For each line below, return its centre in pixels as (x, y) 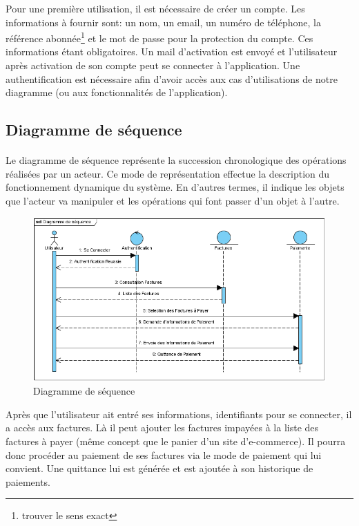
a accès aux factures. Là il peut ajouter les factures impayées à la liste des (162, 428)
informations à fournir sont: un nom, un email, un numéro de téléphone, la (163, 22)
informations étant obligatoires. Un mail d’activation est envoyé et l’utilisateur (172, 51)
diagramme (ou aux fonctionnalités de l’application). (117, 92)
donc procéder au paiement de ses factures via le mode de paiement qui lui (164, 454)
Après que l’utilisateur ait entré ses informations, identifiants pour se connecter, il (179, 414)
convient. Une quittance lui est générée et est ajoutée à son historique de (159, 468)
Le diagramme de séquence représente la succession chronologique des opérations (176, 160)
